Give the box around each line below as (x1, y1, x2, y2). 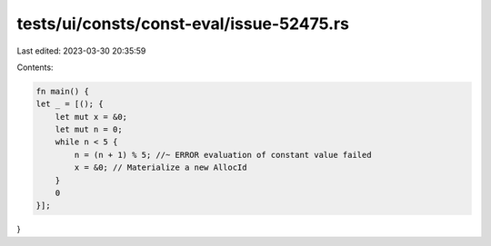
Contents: (16, 62, 54, 73)
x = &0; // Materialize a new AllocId (74, 162, 247, 172)
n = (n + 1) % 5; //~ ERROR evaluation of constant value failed (74, 150, 372, 160)
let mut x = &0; (55, 112, 127, 122)
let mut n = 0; (55, 124, 123, 135)
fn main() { (35, 86, 90, 96)
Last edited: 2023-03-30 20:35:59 (16, 45, 146, 56)
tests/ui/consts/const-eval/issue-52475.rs (16, 14, 350, 34)
